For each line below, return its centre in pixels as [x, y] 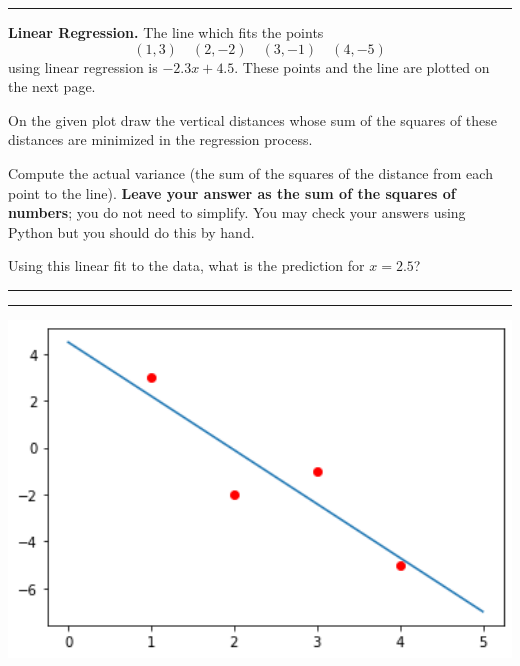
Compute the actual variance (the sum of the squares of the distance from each [250, 172]
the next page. [52, 86]
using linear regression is [83, 66]
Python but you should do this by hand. [131, 231]
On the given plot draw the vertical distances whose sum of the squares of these [253, 119]
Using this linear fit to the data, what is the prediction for [186, 265]
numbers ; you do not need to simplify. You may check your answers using [237, 212]
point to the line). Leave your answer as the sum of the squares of [232, 192]
